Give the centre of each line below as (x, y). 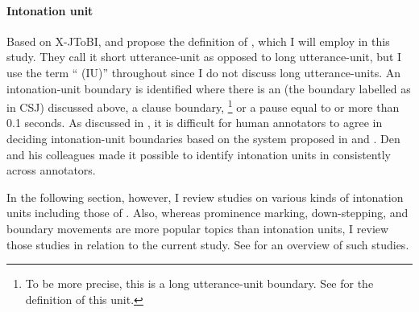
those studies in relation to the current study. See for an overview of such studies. (208, 244)
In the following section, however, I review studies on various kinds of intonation (205, 197)
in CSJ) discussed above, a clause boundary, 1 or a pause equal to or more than (203, 106)
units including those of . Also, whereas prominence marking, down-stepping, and (207, 213)
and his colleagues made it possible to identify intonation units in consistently (199, 154)
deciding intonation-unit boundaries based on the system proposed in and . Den (203, 139)
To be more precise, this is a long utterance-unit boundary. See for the (199, 283)
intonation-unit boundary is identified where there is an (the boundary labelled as (209, 88)
